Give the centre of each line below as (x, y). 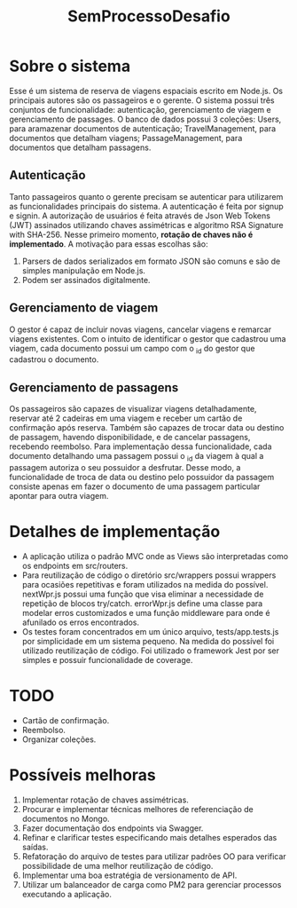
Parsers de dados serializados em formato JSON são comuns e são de (151, 261)
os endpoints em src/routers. (75, 565)
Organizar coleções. (59, 739)
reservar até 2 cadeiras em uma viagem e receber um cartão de (126, 418)
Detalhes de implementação (115, 532)
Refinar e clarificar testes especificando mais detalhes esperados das (149, 837)
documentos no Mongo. (66, 818)
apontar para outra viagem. (59, 495)
